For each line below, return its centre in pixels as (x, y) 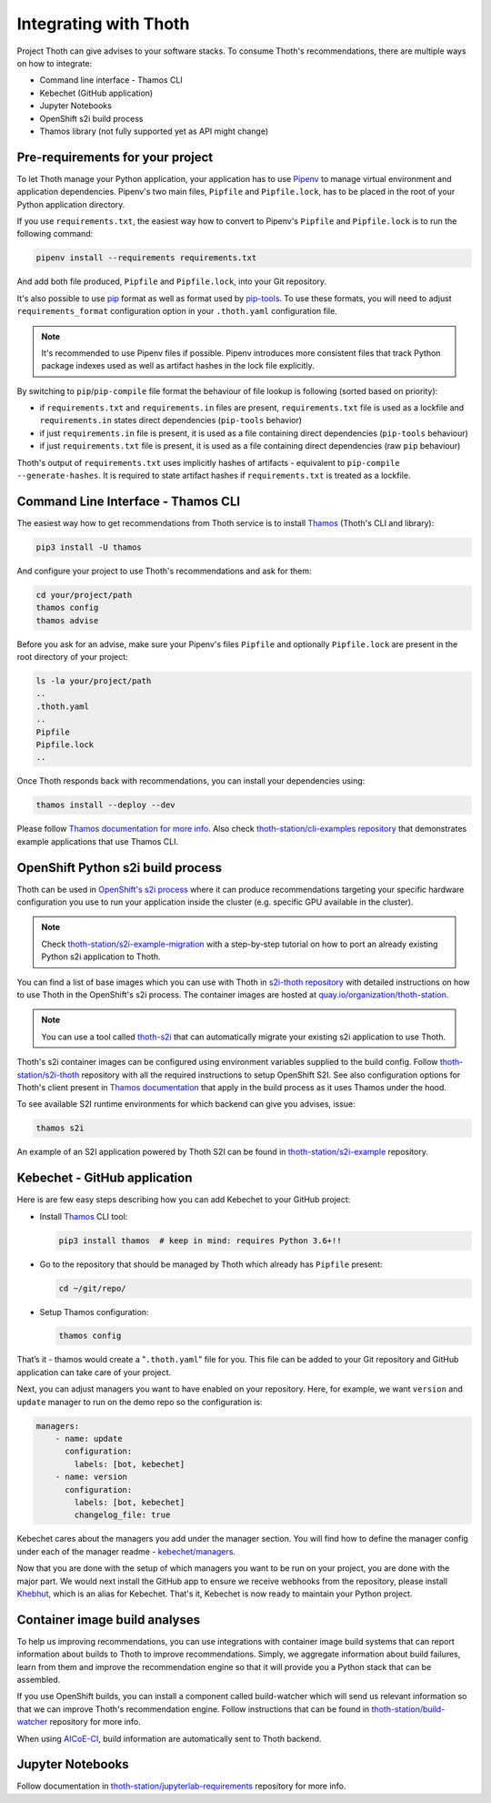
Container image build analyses (109, 1620)
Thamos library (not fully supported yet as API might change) (154, 131)
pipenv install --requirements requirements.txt (146, 258)
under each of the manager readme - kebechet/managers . (126, 1551)
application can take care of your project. (94, 1372)
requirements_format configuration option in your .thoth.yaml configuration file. (177, 311)
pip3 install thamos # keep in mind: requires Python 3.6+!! (200, 1241)
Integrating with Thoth (103, 24)
